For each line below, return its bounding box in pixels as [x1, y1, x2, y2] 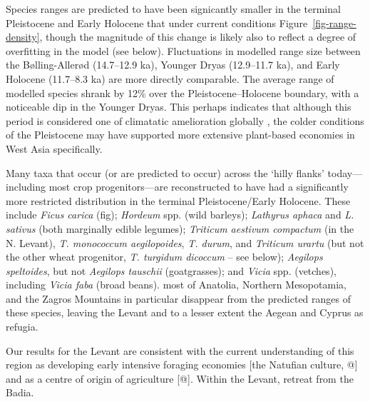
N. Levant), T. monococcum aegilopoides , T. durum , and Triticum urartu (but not [6, 235, 364, 250]
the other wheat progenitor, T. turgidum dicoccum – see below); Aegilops [6, 249, 323, 264]
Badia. [6, 385, 34, 400]
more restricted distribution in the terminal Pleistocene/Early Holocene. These [6, 193, 351, 208]
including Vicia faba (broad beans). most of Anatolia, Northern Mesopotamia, [6, 277, 346, 292]
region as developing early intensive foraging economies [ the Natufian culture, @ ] [6, 357, 358, 372]
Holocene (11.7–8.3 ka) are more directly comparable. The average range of [6, 71, 334, 86]
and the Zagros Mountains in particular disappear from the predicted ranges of [6, 291, 351, 306]
